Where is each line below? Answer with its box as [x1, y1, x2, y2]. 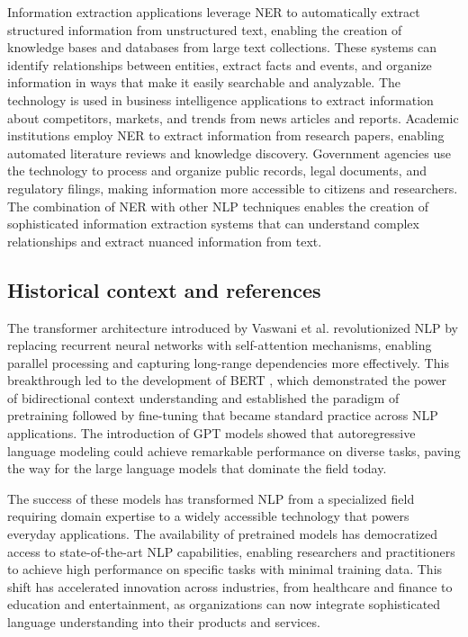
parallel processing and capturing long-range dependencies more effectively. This [7, 353, 449, 372]
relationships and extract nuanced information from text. [7, 231, 322, 250]
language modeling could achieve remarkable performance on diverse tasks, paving [7, 441, 461, 460]
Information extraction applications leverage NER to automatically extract [7, 3, 420, 21]
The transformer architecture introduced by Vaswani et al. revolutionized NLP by [7, 318, 458, 336]
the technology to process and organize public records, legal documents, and [7, 161, 427, 180]
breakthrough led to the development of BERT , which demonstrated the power [7, 371, 447, 390]
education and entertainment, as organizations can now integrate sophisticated [7, 595, 441, 614]
